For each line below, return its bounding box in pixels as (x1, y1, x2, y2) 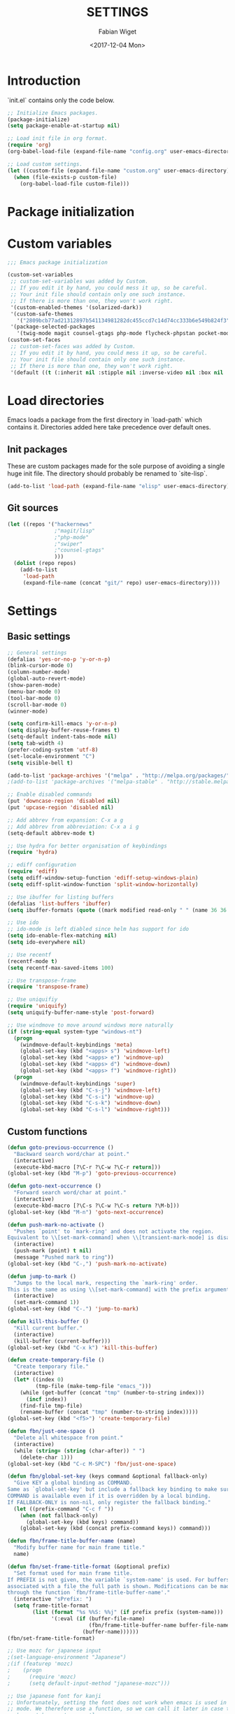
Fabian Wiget (98, 27, 137, 36)
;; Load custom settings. (7, 160, 83, 168)
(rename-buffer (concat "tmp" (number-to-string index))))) (20, 1408, 199, 1416)
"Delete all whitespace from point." (13, 1434, 124, 1441)
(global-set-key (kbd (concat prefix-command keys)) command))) (20, 1525, 211, 1532)
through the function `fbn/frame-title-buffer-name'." (7, 1589, 171, 1597)
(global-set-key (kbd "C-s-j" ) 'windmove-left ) (20, 1087, 161, 1094)
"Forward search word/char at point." (13, 1190, 127, 1197)
